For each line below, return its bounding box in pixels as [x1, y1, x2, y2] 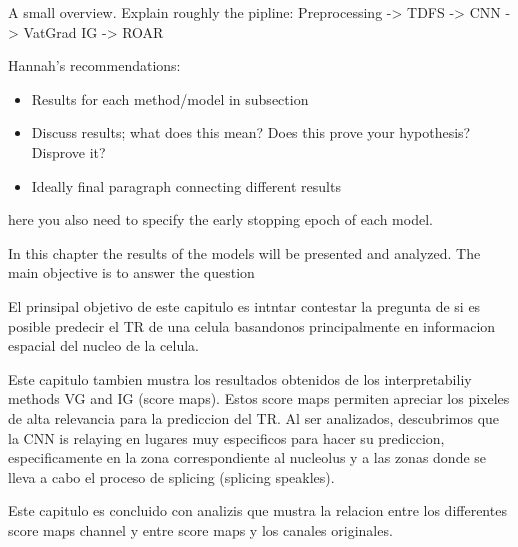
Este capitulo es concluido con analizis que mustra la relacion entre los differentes [8, 500, 507, 521]
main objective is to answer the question [8, 262, 255, 283]
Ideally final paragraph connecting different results [31, 175, 341, 196]
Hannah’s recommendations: [8, 55, 181, 76]
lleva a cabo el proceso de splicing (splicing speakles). [8, 466, 335, 487]
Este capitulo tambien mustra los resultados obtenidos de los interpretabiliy [8, 368, 472, 389]
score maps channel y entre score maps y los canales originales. [8, 519, 393, 540]
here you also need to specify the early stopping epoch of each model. [8, 209, 433, 230]
